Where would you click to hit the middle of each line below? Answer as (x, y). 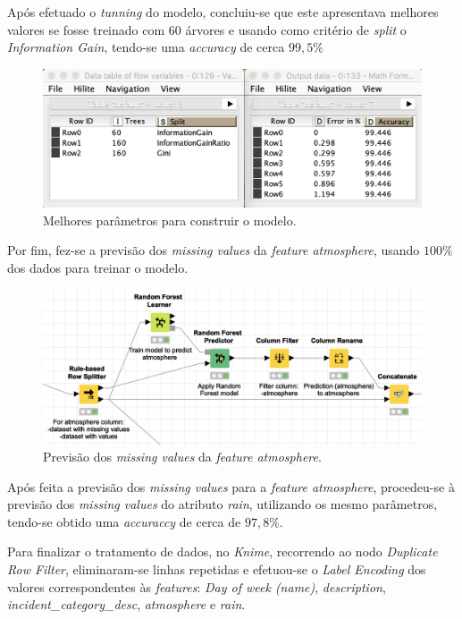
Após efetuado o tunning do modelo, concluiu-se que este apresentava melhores (223, 12)
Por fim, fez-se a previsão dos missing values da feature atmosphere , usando (214, 250)
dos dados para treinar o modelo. (98, 267)
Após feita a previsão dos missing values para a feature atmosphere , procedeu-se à (231, 486)
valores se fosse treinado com (86, 29)
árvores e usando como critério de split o (296, 29)
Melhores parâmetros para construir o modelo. (170, 220)
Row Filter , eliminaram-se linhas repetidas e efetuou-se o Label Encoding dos (217, 569)
